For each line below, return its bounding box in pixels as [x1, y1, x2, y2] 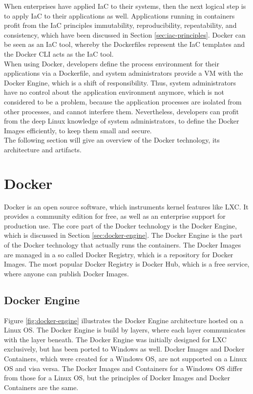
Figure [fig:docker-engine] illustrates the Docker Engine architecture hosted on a [4, 315, 243, 325]
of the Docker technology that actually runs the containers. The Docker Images [4, 240, 241, 249]
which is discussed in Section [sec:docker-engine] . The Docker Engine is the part [4, 230, 243, 240]
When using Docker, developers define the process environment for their [4, 58, 219, 68]
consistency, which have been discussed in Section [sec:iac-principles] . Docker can [4, 29, 246, 40]
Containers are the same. [4, 382, 79, 392]
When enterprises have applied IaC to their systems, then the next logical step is [4, 1, 246, 11]
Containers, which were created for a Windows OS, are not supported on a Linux [4, 353, 247, 363]
